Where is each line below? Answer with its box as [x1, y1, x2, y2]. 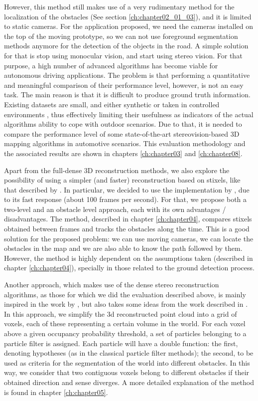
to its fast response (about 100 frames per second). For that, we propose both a [4, 194, 247, 204]
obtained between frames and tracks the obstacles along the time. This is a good [4, 223, 250, 234]
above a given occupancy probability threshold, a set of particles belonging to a [4, 328, 247, 338]
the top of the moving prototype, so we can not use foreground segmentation [4, 30, 238, 41]
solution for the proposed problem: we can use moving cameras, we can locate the [4, 233, 254, 243]
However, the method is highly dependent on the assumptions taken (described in [4, 252, 253, 263]
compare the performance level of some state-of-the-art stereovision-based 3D [4, 128, 240, 139]
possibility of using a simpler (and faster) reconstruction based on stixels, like [4, 175, 241, 185]
